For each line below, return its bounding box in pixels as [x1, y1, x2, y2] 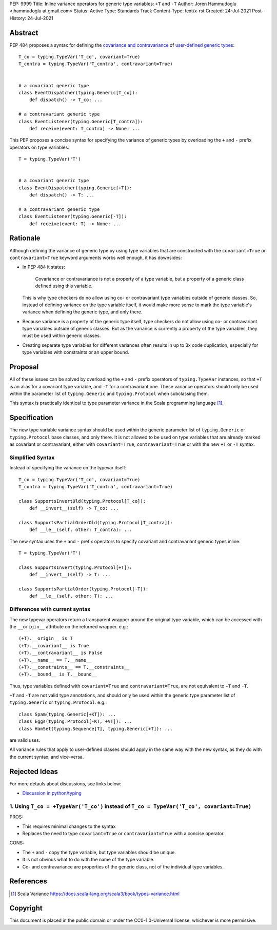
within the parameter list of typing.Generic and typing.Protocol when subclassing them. [9, 390, 209, 397]
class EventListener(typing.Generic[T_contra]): [18, 118, 143, 124]
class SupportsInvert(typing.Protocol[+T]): [18, 564, 133, 570]
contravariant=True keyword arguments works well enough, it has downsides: [9, 254, 182, 261]
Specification [9, 413, 53, 422]
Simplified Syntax [9, 454, 55, 461]
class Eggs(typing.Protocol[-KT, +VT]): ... [18, 719, 133, 724]
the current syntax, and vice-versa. [9, 754, 84, 760]
